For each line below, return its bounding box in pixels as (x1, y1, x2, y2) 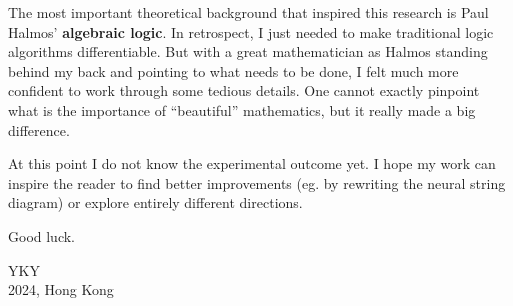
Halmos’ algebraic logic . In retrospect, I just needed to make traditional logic (8, 21, 494, 42)
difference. (8, 119, 70, 140)
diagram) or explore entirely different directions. (8, 192, 303, 213)
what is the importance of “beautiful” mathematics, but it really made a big (8, 99, 476, 120)
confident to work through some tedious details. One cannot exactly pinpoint (8, 80, 480, 101)
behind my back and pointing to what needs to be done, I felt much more (8, 60, 459, 81)
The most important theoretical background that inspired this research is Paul (8, 2, 489, 22)
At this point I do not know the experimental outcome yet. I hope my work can (8, 153, 496, 174)
